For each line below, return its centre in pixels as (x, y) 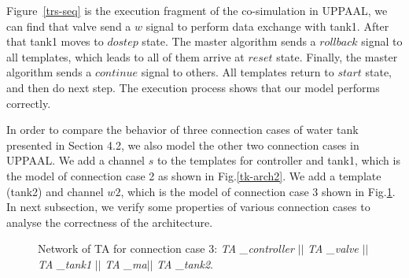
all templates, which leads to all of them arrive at (125, 56)
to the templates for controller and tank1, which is (278, 160)
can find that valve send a (69, 26)
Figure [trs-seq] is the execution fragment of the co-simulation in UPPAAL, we (197, 10)
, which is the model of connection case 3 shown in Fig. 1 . (258, 191)
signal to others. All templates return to (238, 72)
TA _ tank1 (65, 263)
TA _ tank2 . (185, 263)
